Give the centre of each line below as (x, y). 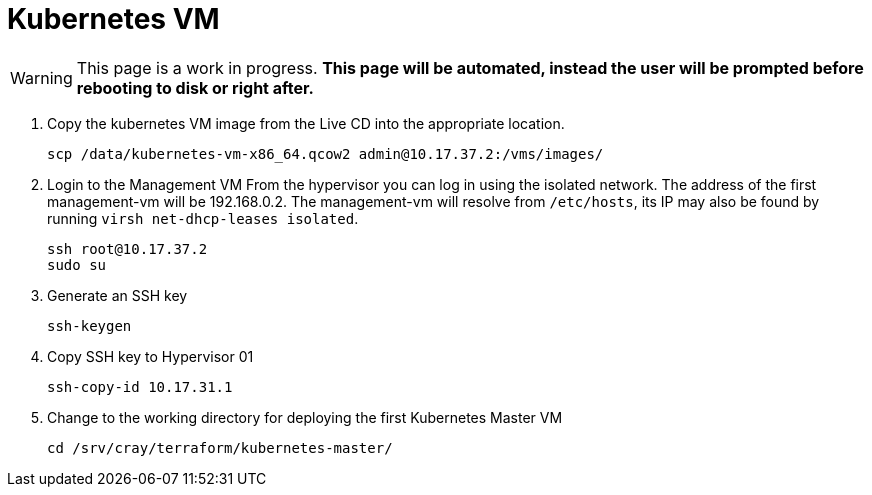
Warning (41, 77)
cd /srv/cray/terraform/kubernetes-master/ (220, 447)
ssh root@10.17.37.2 (127, 248)
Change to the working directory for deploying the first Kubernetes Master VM (305, 417)
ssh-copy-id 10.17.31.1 (140, 386)
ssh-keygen (89, 325)
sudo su (77, 264)
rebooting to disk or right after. (195, 87)
